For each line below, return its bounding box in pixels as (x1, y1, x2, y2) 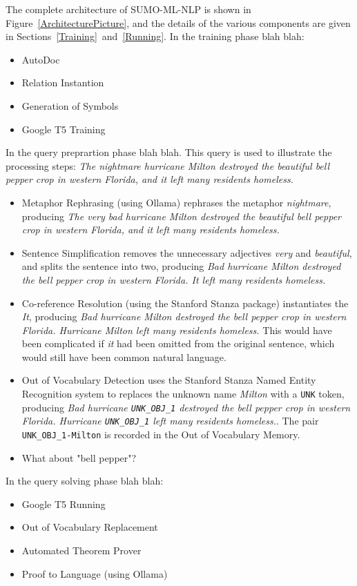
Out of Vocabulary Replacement (21, 520, 158, 534)
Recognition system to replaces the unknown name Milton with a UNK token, (21, 387, 345, 401)
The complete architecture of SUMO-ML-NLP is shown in (6, 2, 251, 16)
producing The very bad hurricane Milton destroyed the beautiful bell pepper (21, 208, 341, 223)
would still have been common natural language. (21, 349, 226, 364)
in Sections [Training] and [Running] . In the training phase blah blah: (6, 29, 305, 43)
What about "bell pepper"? (21, 450, 137, 465)
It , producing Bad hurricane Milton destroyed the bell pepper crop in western (21, 309, 347, 324)
